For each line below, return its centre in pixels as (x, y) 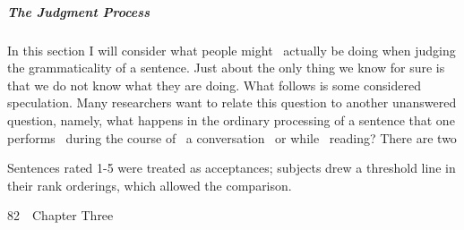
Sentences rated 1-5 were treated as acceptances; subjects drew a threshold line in (232, 168)
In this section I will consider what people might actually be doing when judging (232, 50)
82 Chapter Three (60, 215)
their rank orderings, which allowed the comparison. (150, 185)
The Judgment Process (78, 11)
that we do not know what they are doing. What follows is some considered (214, 85)
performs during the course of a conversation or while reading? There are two (232, 137)
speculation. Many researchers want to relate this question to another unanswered (232, 102)
